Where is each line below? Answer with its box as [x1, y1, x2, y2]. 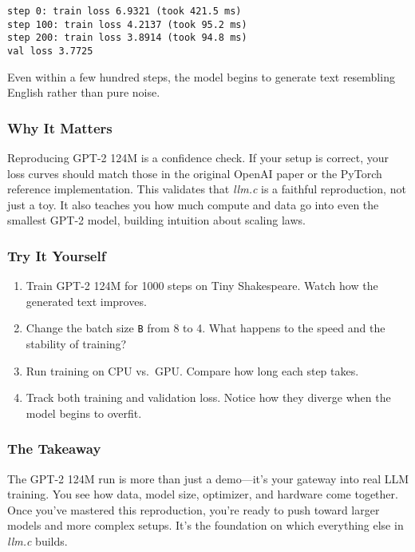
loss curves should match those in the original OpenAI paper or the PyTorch [7, 165, 382, 181]
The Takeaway [7, 439, 101, 459]
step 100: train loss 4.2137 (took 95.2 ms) [7, 18, 247, 30]
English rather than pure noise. [7, 84, 160, 101]
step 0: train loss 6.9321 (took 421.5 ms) [7, 6, 242, 17]
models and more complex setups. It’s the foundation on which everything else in [7, 517, 404, 534]
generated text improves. [26, 292, 147, 309]
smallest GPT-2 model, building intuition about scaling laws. [7, 212, 306, 228]
